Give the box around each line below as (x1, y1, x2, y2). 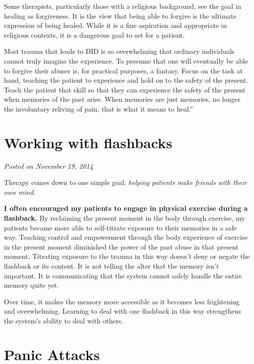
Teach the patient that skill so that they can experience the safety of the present (4, 84, 246, 94)
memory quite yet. (4, 280, 59, 290)
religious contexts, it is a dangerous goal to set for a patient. (4, 29, 185, 40)
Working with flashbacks (4, 132, 172, 152)
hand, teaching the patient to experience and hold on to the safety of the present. (4, 75, 249, 85)
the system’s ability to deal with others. (4, 315, 123, 325)
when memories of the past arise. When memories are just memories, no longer (4, 94, 241, 104)
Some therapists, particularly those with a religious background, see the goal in (4, 1, 241, 11)
